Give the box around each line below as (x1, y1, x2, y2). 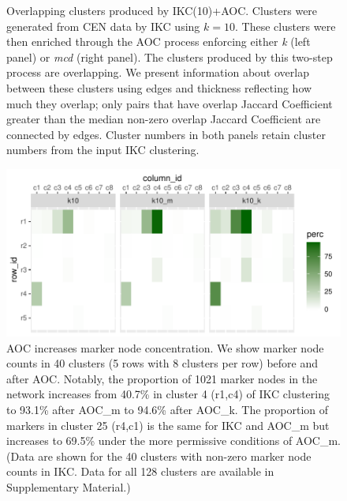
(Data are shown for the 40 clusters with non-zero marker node (6, 447, 312, 464)
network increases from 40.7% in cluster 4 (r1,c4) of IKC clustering (6, 386, 330, 402)
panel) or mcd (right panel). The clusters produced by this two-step (6, 48, 333, 65)
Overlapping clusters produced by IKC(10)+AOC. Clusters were (6, 2, 318, 18)
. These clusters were (234, 17, 336, 34)
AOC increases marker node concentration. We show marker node (6, 339, 324, 356)
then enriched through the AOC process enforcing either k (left (6, 33, 311, 50)
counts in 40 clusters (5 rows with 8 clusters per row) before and (6, 355, 318, 371)
